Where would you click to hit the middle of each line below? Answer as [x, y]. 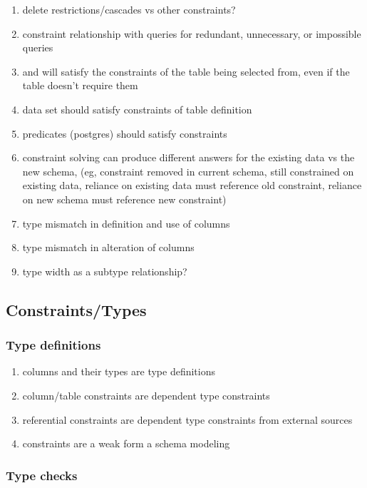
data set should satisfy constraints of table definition [137, 109]
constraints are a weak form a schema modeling [126, 443]
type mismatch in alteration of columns [108, 247]
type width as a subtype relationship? [105, 271]
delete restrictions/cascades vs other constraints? [129, 9]
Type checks [42, 475]
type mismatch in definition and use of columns [126, 223]
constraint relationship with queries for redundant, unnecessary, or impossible [192, 33]
